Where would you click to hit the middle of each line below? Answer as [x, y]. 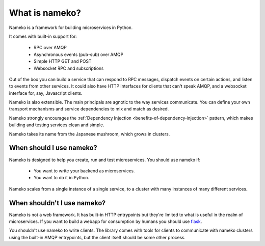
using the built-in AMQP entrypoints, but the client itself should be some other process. [97, 237]
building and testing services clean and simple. [57, 125]
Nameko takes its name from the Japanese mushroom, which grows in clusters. [90, 134]
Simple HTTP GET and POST [63, 61]
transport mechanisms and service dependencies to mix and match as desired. [89, 109]
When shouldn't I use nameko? [57, 203]
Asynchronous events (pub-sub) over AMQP [79, 55]
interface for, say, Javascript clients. [46, 93]
